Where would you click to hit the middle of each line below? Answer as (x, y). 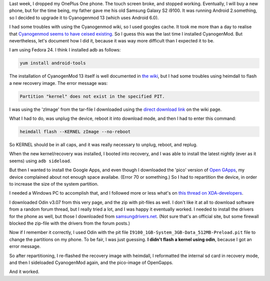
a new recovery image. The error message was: (58, 83)
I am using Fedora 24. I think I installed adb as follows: (65, 50)
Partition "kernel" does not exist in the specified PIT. (92, 96)
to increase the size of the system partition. (54, 184)
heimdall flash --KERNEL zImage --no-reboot (75, 132)
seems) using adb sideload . (40, 161)
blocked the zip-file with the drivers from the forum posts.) (69, 223)
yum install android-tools (53, 63)
